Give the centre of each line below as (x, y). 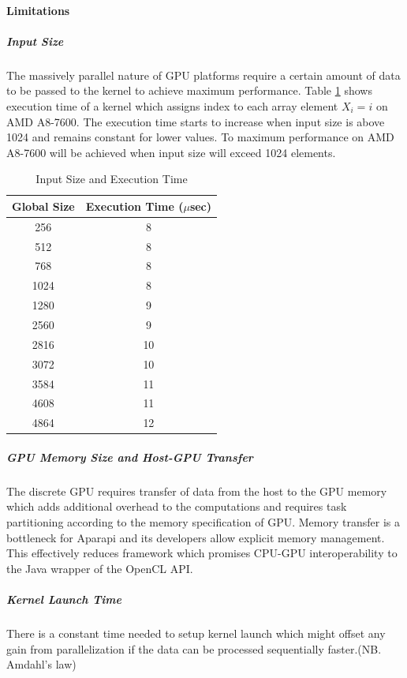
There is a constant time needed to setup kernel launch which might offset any (196, 633)
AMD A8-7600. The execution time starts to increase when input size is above (196, 121)
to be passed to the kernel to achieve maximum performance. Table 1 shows (189, 90)
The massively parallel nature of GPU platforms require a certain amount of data (203, 75)
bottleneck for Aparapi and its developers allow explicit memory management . (196, 537)
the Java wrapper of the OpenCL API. (100, 568)
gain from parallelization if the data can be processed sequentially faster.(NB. (194, 648)
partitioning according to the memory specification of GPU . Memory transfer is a (203, 522)
